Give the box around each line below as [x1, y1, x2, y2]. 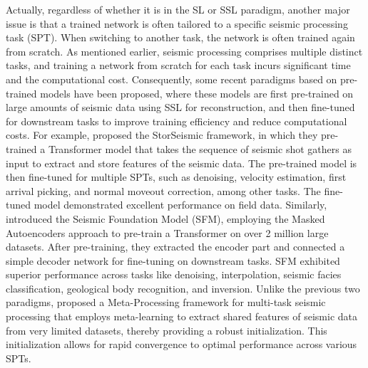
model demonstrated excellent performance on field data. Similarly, [34, 197, 327, 212]
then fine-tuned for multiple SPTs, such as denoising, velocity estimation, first [6, 169, 347, 184]
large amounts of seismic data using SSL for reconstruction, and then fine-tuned [6, 100, 355, 115]
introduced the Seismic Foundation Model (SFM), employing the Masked [6, 211, 325, 226]
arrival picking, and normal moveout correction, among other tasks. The [6, 183, 321, 198]
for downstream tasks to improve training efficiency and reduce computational [6, 113, 347, 128]
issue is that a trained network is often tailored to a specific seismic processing [6, 16, 348, 31]
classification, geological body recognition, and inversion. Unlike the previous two [6, 280, 360, 295]
